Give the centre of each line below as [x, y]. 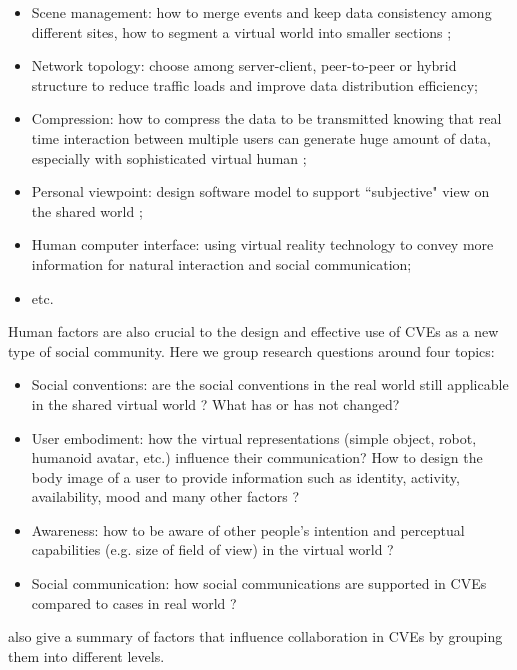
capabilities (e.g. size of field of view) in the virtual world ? [212, 549]
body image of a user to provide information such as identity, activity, [245, 476]
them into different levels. [86, 655]
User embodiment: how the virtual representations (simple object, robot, [254, 437]
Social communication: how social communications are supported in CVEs [259, 583]
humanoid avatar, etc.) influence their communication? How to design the [257, 457]
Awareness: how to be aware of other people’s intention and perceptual [248, 529]
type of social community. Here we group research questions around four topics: [251, 350]
